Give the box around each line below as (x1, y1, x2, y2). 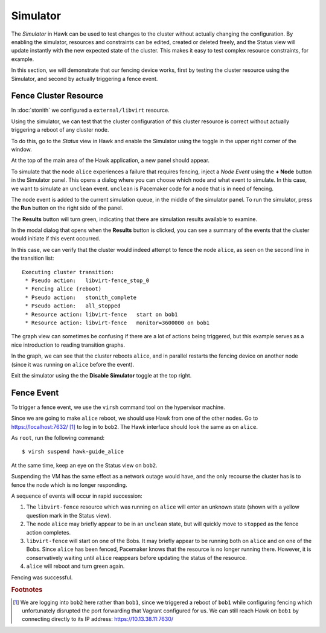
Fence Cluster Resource (11, 91, 104, 101)
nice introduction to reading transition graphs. (11, 341, 125, 349)
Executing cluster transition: (22, 269, 115, 275)
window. (11, 146, 33, 153)
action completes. (26, 529, 71, 536)
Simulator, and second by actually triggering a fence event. (11, 75, 158, 82)
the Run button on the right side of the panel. (11, 204, 124, 211)
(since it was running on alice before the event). (11, 361, 135, 368)
